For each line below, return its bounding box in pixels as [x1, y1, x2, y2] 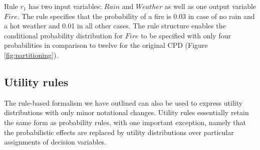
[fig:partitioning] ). [4, 49, 59, 60]
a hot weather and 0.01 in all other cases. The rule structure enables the [4, 20, 226, 31]
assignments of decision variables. [4, 137, 106, 147]
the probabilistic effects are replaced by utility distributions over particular [4, 127, 234, 137]
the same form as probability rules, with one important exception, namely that [4, 117, 246, 127]
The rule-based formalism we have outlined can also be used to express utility [4, 97, 243, 108]
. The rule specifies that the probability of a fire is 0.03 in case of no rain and [17, 10, 255, 21]
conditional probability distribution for [4, 30, 123, 40]
